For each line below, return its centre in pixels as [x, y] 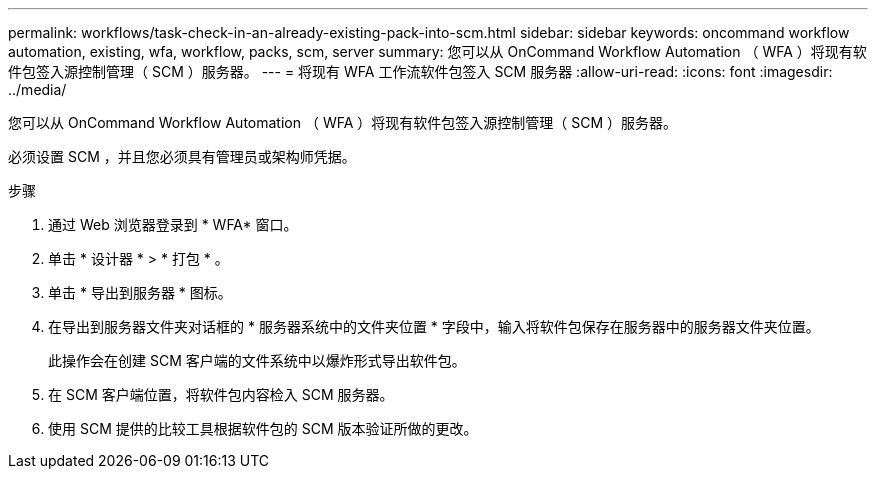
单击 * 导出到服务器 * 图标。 [140, 292]
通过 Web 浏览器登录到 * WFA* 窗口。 [173, 224]
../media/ [37, 89]
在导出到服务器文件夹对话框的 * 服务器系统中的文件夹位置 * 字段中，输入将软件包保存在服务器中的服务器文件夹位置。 [434, 326]
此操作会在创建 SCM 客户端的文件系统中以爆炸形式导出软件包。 [257, 360]
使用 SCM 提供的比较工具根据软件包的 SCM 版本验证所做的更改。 [263, 428]
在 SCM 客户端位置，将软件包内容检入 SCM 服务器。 [221, 394]
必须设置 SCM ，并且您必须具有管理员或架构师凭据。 [182, 156]
